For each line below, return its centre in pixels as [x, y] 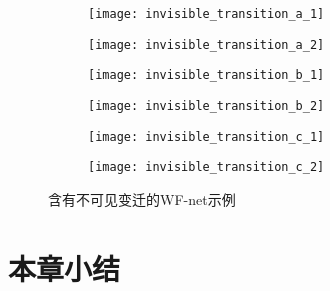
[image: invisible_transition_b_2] [206, 105]
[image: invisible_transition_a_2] [206, 44]
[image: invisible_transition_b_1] [206, 75]
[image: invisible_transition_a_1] [206, 14]
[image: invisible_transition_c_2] [206, 167]
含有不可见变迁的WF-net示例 [142, 198]
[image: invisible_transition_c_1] [206, 136]
